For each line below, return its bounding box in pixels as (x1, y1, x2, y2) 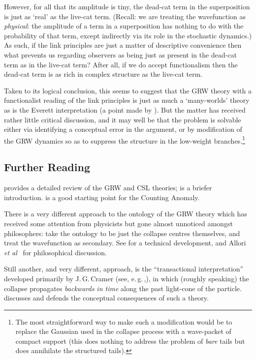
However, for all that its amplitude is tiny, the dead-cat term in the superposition (4, 1, 250, 11)
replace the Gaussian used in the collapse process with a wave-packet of (15, 326, 231, 336)
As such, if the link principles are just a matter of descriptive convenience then (4, 40, 242, 50)
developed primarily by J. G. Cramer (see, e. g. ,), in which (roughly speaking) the (4, 273, 249, 283)
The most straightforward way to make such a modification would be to (15, 316, 232, 327)
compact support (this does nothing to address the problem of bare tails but (15, 335, 245, 346)
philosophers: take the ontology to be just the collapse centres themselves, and (4, 228, 240, 238)
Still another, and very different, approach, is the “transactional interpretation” (4, 264, 244, 274)
